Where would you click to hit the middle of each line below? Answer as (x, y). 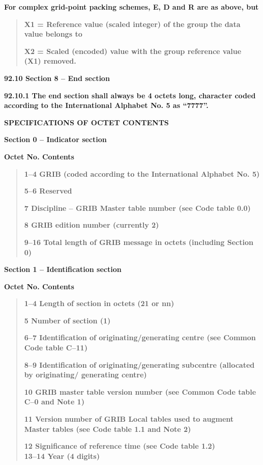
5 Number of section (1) (67, 320)
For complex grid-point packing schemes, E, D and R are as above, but (131, 7)
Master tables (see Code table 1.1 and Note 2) (108, 429)
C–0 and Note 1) (54, 402)
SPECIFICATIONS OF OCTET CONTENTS (86, 122)
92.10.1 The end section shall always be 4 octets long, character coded (130, 95)
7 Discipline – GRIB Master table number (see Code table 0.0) (137, 208)
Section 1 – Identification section (63, 269)
